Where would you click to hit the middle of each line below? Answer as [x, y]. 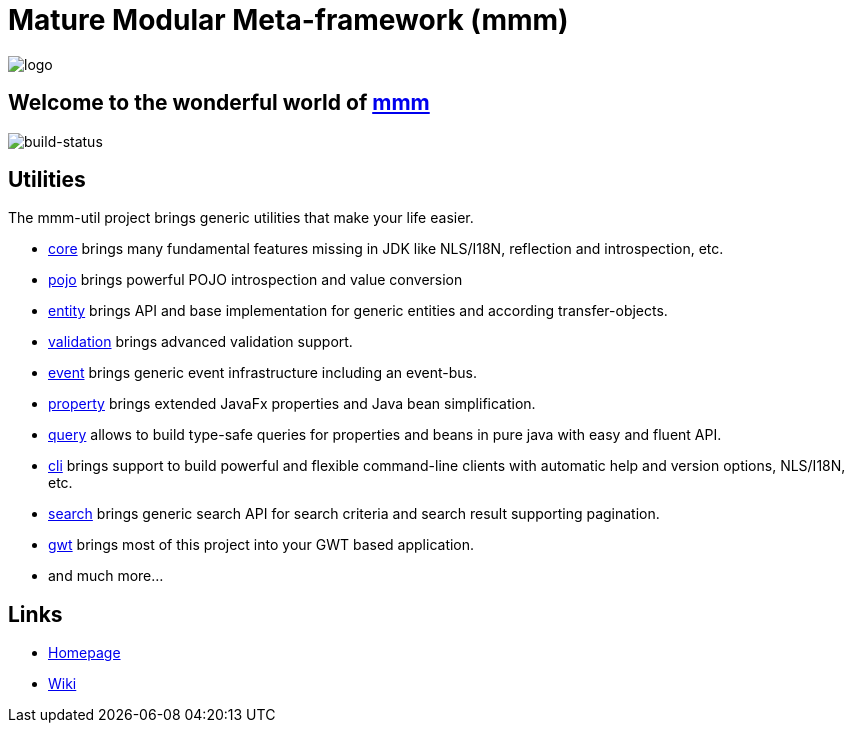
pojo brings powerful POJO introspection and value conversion [255, 280]
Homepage [84, 653]
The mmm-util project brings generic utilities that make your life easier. [241, 218]
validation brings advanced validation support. [200, 342]
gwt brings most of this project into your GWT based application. [261, 545]
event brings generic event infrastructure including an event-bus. [262, 373]
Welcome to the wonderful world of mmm [219, 103]
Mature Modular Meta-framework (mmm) [288, 20]
